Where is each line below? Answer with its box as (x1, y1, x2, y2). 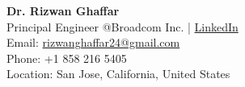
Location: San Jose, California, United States (6, 65, 230, 82)
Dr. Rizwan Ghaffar (6, 2, 120, 19)
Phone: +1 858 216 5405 (6, 49, 127, 66)
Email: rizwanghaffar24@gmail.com (6, 34, 180, 51)
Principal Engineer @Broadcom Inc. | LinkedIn (6, 18, 239, 35)
